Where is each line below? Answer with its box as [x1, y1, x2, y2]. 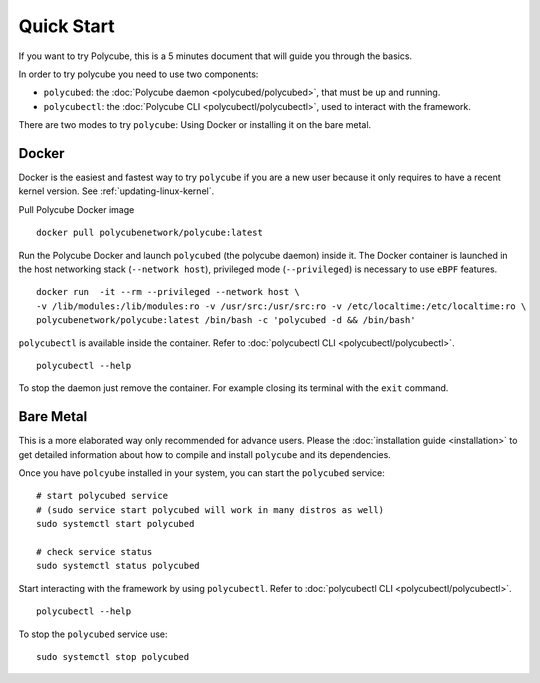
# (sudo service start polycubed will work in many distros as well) [36, 504, 385, 515]
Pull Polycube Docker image [18, 203, 135, 215]
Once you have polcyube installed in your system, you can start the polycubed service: [18, 467, 385, 479]
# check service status [36, 546, 153, 557]
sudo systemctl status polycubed [36, 560, 200, 572]
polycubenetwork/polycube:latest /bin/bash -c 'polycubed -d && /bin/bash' [36, 315, 416, 326]
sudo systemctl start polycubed [36, 518, 195, 530]
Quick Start [18, 15, 115, 37]
